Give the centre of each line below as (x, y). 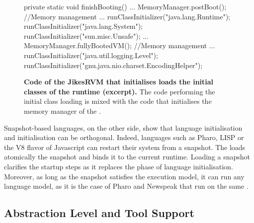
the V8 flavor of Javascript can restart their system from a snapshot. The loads (125, 147)
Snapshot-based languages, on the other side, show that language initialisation (123, 127)
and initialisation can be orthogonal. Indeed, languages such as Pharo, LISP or (124, 137)
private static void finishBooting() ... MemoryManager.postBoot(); (125, 6)
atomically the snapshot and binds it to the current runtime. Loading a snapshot (127, 157)
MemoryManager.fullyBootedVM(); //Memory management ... (120, 45)
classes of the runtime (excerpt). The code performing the (120, 91)
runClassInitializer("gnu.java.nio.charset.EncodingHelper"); (113, 65)
